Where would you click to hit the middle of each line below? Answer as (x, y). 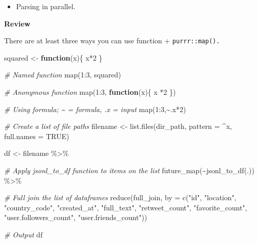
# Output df (23, 234)
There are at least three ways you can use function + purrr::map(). (112, 40)
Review (17, 23)
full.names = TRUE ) (37, 136)
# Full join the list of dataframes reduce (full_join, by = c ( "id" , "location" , (120, 197)
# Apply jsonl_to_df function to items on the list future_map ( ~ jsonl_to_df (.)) (129, 170)
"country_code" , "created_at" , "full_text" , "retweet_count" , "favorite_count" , (126, 207)
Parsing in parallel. (46, 6)
